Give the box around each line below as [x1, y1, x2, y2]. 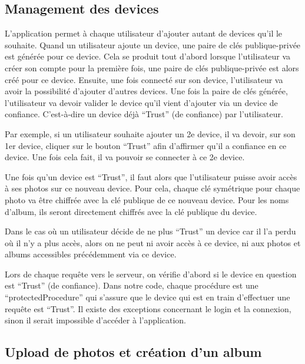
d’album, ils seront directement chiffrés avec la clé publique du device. [5, 205, 257, 217]
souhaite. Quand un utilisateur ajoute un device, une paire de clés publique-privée [5, 38, 301, 51]
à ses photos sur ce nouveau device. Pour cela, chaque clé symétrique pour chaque [5, 182, 300, 194]
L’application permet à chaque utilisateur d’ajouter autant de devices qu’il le [5, 27, 283, 39]
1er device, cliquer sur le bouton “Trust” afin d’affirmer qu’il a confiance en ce [5, 139, 287, 151]
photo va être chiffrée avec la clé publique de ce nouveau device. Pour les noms [5, 193, 289, 206]
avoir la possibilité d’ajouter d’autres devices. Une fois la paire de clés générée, [5, 85, 288, 97]
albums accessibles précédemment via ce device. [5, 248, 177, 260]
